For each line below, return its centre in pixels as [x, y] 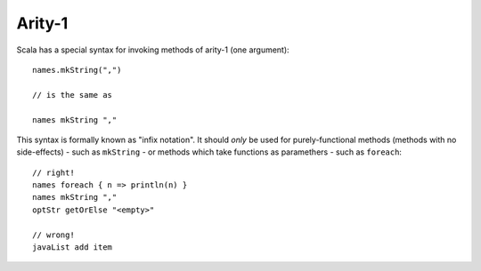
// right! [53, 172]
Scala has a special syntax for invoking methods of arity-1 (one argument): [153, 50]
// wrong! [53, 235]
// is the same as [73, 95]
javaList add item [73, 247]
